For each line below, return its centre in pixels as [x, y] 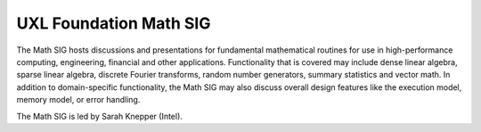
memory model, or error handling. [78, 100]
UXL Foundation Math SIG [114, 23]
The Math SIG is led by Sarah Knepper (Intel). [99, 116]
